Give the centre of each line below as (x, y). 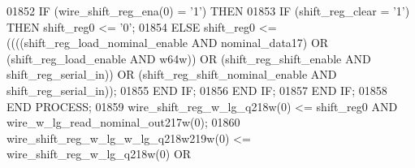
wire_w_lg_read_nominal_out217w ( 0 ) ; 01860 (123, 122)
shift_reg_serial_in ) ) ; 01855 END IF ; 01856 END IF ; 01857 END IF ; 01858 (197, 90)
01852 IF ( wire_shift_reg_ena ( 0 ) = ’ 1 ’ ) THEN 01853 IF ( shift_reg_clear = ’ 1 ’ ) (208, 11)
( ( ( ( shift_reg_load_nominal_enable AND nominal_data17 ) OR (168, 43)
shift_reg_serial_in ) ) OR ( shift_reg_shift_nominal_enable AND (172, 74)
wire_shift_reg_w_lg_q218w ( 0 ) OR (99, 154)
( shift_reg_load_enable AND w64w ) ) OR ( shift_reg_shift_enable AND (189, 58)
